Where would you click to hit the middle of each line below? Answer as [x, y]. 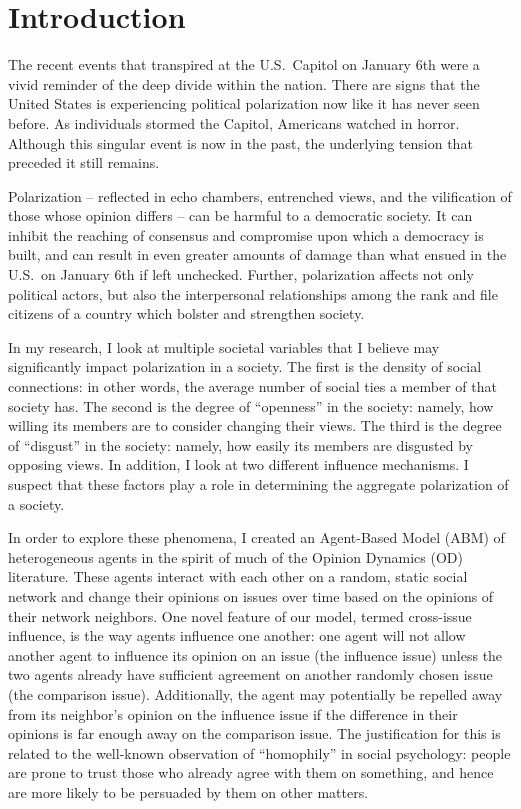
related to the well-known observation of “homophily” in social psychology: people [259, 752]
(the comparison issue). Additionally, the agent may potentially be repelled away [255, 693]
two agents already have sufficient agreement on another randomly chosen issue [250, 674]
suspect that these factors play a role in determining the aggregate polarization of [258, 484]
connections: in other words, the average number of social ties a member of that [252, 386]
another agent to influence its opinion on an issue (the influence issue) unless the [255, 654]
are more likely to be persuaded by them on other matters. [188, 791]
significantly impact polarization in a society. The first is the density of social [245, 366]
